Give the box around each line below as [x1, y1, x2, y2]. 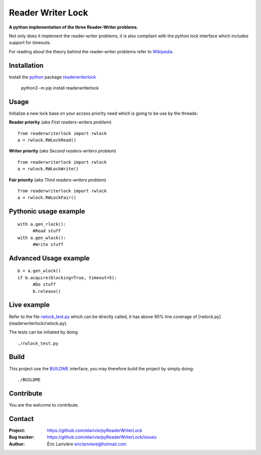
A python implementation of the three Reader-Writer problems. [9, 24, 139, 30]
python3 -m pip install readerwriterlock [21, 85, 99, 91]
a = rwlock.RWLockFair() [17, 195, 76, 200]
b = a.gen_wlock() [17, 268, 61, 273]
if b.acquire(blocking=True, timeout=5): [17, 275, 117, 280]
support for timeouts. [9, 40, 51, 45]
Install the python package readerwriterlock [9, 74, 96, 80]
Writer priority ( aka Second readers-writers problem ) [9, 148, 116, 154]
